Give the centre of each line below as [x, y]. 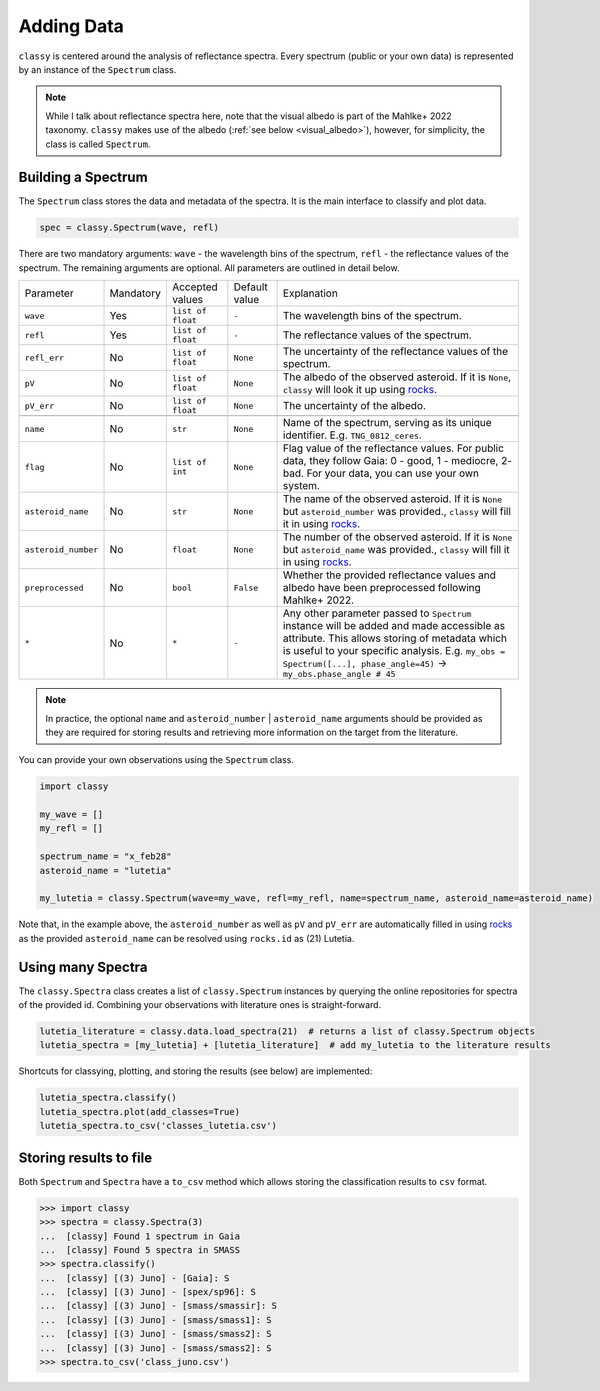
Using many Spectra [83, 966]
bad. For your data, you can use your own [381, 473]
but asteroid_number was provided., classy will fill [397, 512]
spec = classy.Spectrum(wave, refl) [129, 228]
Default [251, 287]
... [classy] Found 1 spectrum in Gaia [139, 1236]
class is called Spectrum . [98, 144]
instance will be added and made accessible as [393, 626]
